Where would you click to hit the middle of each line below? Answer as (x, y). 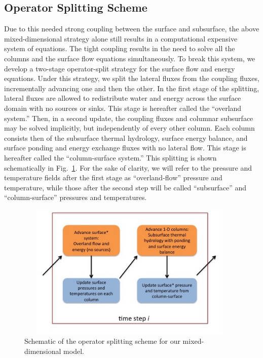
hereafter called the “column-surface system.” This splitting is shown (110, 157)
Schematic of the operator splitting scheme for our (102, 341)
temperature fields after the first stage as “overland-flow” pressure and (113, 177)
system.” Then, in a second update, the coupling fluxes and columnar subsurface (129, 118)
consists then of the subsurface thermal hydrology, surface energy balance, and (126, 137)
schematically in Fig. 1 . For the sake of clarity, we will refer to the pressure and (128, 167)
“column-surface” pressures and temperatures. (76, 197)
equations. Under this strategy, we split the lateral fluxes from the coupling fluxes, (132, 78)
